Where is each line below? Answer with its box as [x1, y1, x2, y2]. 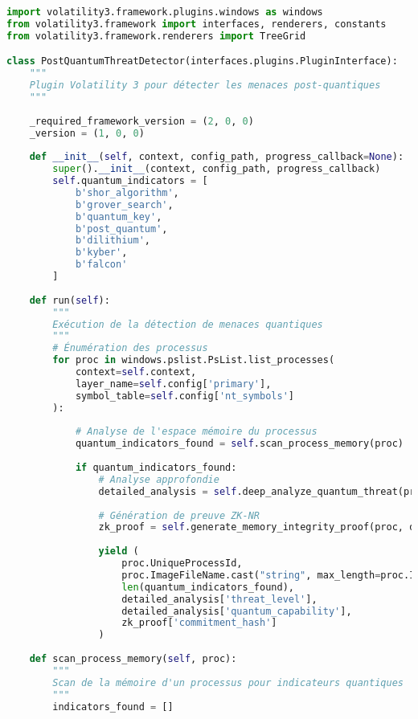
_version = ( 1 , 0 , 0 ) [29, 127, 145, 139]
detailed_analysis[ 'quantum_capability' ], [121, 605, 352, 617]
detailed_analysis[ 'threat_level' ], [121, 593, 318, 605]
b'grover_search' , [75, 198, 174, 210]
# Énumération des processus [52, 342, 208, 354]
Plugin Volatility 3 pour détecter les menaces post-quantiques [29, 80, 381, 92]
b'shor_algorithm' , [75, 186, 179, 198]
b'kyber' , [75, 247, 128, 259]
